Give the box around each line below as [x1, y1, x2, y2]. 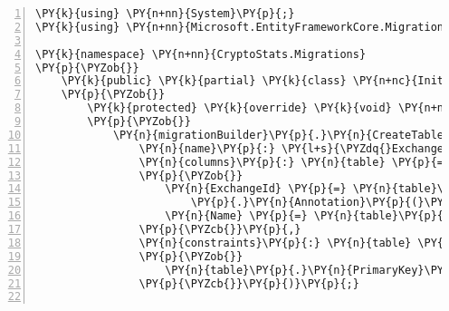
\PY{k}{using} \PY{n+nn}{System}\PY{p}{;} [35, 7, 295, 20]
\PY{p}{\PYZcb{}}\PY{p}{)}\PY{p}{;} [139, 277, 359, 290]
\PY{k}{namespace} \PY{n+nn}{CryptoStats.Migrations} [35, 47, 367, 61]
